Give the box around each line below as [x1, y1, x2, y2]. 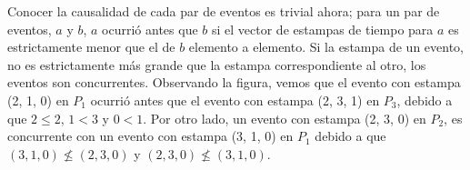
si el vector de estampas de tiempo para [212, 19, 434, 38]
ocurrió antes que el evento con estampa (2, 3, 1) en [90, 90, 380, 109]
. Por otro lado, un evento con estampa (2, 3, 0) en [143, 108, 426, 127]
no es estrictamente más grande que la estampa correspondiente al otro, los [7, 55, 426, 74]
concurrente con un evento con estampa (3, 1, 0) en [7, 126, 294, 145]
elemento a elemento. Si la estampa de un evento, [188, 37, 464, 56]
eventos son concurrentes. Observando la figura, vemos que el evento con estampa [7, 73, 461, 92]
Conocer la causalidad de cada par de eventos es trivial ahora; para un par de [7, 2, 440, 20]
